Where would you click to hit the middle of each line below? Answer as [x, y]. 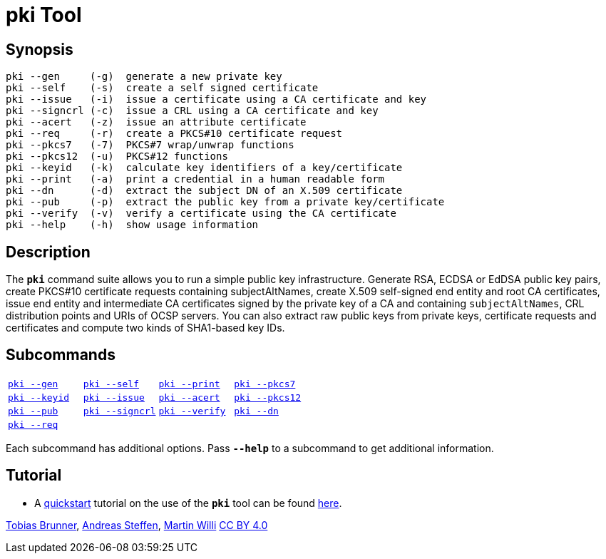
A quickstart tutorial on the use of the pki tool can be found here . [188, 503]
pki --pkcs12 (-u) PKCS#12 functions [117, 157]
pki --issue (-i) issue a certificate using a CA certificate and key [216, 99]
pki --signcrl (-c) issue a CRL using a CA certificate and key [192, 111]
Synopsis [40, 49]
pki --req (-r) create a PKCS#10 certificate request [174, 134]
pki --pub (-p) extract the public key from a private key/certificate [225, 202]
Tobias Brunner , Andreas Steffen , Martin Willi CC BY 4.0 [137, 525]
